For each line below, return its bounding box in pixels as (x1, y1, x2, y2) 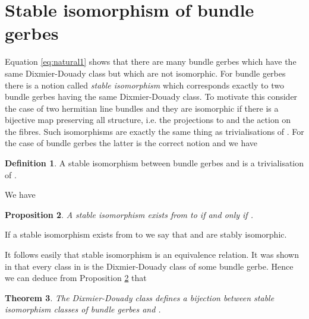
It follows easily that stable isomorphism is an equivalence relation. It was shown (5, 248, 299, 261)
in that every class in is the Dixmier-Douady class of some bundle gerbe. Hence (5, 260, 294, 272)
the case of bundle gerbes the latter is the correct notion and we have (5, 137, 258, 149)
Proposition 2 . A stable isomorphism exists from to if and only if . (5, 208, 253, 220)
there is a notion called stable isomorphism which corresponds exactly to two (5, 78, 284, 91)
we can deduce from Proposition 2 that (5, 271, 147, 284)
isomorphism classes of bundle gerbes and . (5, 303, 161, 315)
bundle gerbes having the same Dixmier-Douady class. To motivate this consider (5, 90, 298, 103)
